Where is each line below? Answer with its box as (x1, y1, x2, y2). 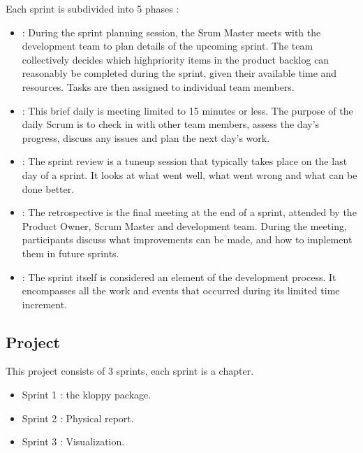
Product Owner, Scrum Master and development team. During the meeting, (22, 218, 347, 233)
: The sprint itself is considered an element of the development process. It (22, 269, 336, 284)
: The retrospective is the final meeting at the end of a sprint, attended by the (22, 205, 357, 220)
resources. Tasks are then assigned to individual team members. (22, 79, 295, 94)
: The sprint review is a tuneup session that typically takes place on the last (22, 154, 348, 168)
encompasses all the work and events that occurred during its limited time (22, 283, 340, 298)
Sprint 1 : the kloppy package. (22, 387, 151, 402)
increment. (22, 296, 68, 311)
